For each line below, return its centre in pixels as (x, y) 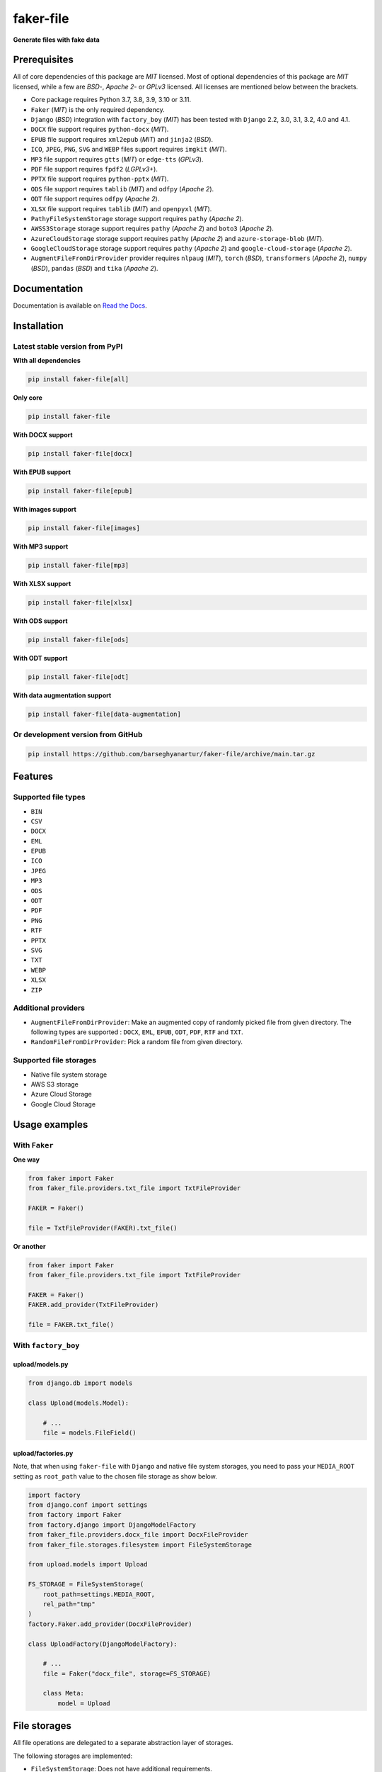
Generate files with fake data (57, 40)
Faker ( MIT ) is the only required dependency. (98, 109)
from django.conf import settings (88, 1505)
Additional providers (49, 1008)
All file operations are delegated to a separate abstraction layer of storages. (123, 1743)
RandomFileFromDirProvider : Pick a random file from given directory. (137, 1042)
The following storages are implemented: (73, 1756)
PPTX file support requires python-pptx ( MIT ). (100, 179)
